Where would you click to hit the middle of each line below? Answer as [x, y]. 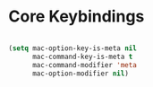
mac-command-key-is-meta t [82, 57]
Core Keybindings [76, 17]
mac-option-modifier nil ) [80, 74]
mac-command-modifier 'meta [85, 65]
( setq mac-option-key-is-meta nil [73, 48]
